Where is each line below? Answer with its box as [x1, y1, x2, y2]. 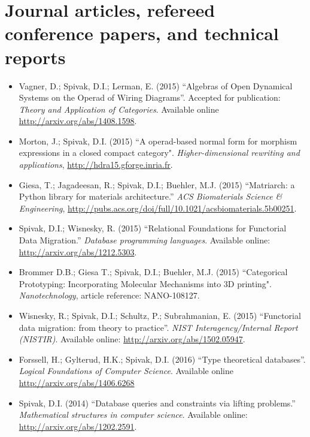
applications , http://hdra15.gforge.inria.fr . [19, 158, 173, 171]
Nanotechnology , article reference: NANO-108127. [19, 289, 200, 302]
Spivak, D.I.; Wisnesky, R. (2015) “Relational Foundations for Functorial [19, 222, 287, 234]
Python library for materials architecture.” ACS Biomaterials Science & [19, 190, 282, 203]
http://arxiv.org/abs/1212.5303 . [19, 245, 137, 258]
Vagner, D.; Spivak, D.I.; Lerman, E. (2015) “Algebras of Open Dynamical [19, 79, 293, 92]
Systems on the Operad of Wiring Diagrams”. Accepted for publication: [19, 91, 281, 104]
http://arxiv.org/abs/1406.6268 [19, 376, 135, 388]
